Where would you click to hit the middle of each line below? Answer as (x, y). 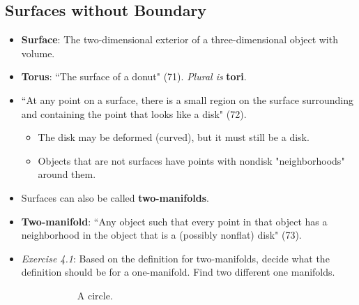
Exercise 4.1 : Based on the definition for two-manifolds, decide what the (175, 258)
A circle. (95, 295)
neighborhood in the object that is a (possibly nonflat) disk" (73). (161, 235)
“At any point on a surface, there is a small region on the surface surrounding (188, 99)
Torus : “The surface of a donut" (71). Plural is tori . (134, 76)
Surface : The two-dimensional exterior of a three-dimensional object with (179, 39)
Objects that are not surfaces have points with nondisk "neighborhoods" (191, 160)
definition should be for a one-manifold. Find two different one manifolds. (178, 272)
